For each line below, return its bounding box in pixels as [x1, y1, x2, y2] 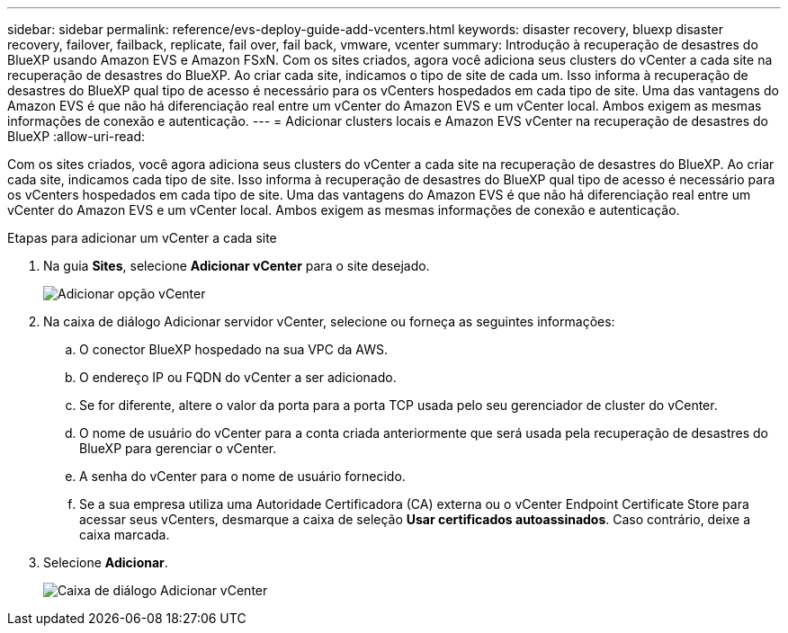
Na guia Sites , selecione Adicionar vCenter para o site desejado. [43, 258, 430, 273]
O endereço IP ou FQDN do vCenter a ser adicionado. [79, 370, 397, 385]
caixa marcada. [79, 527, 170, 542]
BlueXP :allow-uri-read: [7, 129, 146, 144]
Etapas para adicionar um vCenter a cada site [7, 230, 277, 245]
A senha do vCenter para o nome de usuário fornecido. [79, 468, 406, 484]
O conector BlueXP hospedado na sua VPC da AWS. [79, 342, 389, 357]
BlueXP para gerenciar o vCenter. [79, 441, 277, 456]
